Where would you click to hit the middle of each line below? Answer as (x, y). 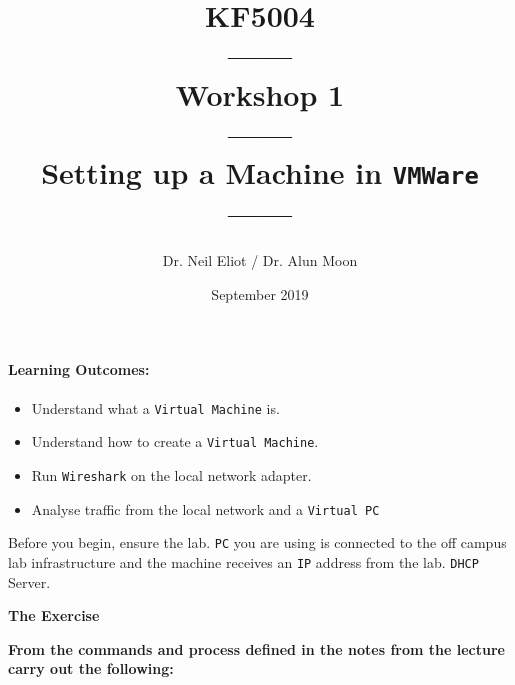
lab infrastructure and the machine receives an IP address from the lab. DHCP (243, 561)
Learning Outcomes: (79, 369)
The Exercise (54, 615)
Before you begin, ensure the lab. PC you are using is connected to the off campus (257, 542)
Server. (29, 581)
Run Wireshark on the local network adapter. (171, 474)
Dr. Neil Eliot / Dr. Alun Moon (260, 260)
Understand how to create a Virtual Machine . (175, 441)
